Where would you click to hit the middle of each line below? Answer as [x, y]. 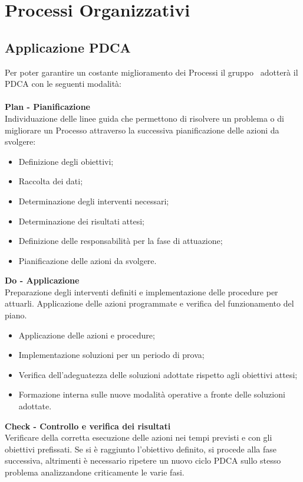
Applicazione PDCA [68, 47]
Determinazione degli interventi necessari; [94, 201]
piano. [16, 315]
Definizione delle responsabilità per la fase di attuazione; [121, 241]
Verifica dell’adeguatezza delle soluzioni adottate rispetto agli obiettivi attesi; [158, 374]
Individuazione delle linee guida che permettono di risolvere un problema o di [144, 118]
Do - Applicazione [42, 280]
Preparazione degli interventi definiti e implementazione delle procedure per [141, 292]
